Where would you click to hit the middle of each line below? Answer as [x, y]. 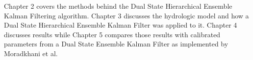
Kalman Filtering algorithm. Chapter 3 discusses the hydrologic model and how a [126, 15]
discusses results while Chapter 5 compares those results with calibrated [112, 34]
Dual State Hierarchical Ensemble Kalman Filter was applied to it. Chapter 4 [121, 25]
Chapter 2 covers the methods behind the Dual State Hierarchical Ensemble [118, 6]
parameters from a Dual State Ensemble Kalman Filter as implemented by [116, 44]
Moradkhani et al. [31, 53]
